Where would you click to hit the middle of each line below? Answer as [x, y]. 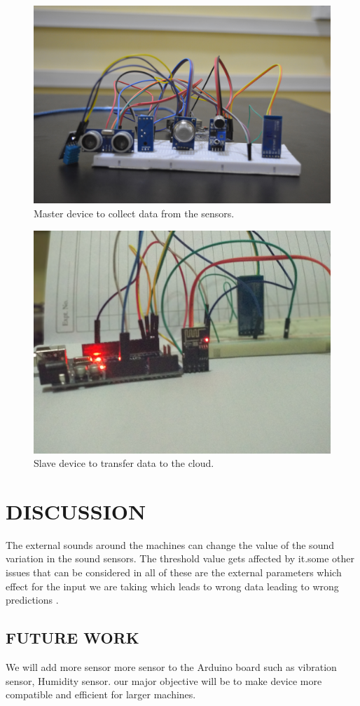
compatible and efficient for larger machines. [101, 694]
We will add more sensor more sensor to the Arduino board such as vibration [171, 667]
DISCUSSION [76, 511]
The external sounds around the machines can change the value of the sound [170, 544]
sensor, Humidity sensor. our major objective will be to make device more [164, 680]
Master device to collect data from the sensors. [134, 213]
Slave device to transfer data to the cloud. [124, 463]
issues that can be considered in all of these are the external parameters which [174, 572]
